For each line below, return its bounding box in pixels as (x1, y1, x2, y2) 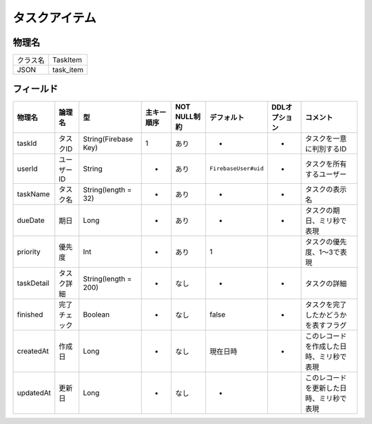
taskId (17, 138, 37, 148)
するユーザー (305, 169, 347, 179)
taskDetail (17, 278, 50, 288)
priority (17, 246, 41, 256)
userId (17, 164, 38, 173)
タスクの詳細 (305, 279, 347, 288)
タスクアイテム (12, 10, 96, 25)
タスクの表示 (305, 184, 347, 194)
